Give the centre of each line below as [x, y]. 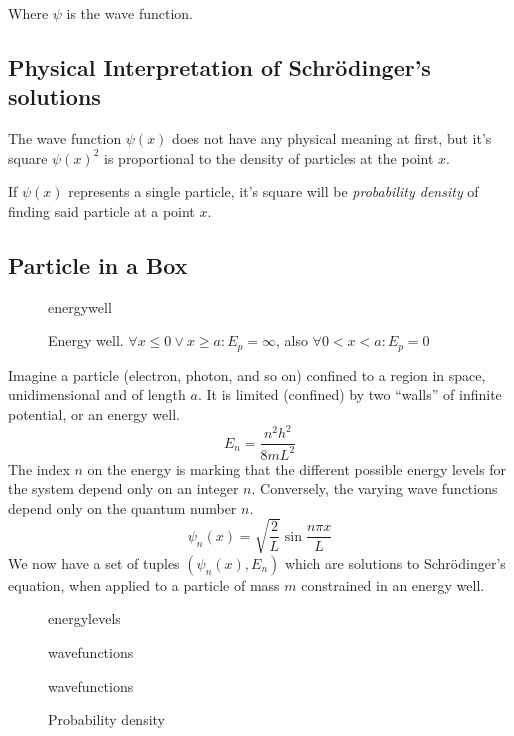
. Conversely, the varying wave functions [374, 488]
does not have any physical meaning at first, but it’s [332, 138]
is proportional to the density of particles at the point [269, 157]
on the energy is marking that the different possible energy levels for [297, 468]
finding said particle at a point [101, 210]
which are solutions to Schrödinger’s [395, 562]
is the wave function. [130, 13]
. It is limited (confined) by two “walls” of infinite [349, 394]
